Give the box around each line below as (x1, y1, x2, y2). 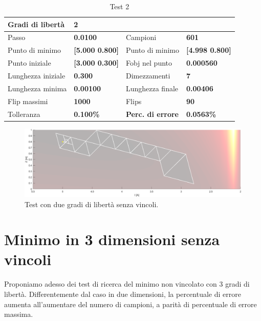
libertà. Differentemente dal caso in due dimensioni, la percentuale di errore (4, 289, 241, 299)
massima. (4, 309, 33, 319)
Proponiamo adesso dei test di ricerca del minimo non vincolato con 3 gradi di (4, 278, 250, 289)
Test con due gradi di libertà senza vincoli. (25, 198, 159, 209)
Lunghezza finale (125, 83, 179, 93)
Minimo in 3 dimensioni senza (4, 229, 220, 250)
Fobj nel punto (125, 57, 172, 68)
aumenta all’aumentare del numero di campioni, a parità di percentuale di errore (4, 298, 257, 309)
